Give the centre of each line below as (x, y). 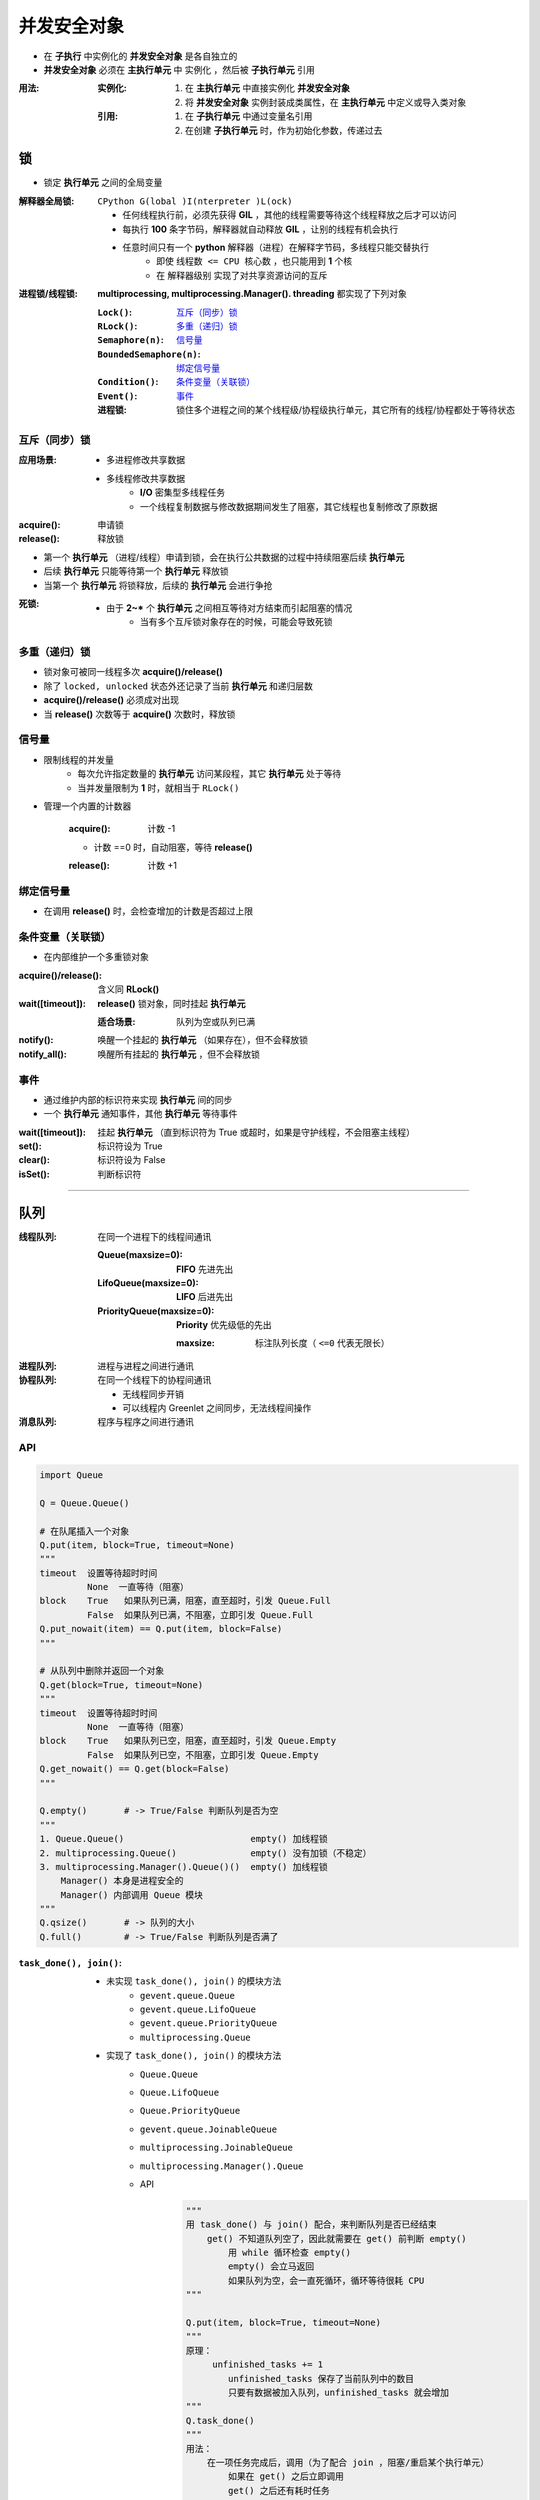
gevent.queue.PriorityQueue (209, 2023)
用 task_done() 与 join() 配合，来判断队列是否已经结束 (311, 2224)
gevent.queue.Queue (187, 1995)
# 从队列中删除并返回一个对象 (102, 1671)
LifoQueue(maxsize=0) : (148, 1282)
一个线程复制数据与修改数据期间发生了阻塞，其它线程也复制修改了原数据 (289, 506)
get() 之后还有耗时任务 (279, 2490)
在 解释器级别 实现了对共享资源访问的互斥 (242, 275)
